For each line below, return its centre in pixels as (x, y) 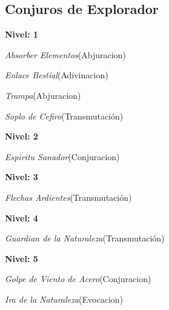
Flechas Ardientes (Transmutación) (68, 197)
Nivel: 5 (22, 258)
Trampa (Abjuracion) (43, 95)
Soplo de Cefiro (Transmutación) (64, 116)
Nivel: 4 (22, 217)
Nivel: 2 (22, 136)
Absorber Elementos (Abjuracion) (65, 54)
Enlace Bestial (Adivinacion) (57, 75)
